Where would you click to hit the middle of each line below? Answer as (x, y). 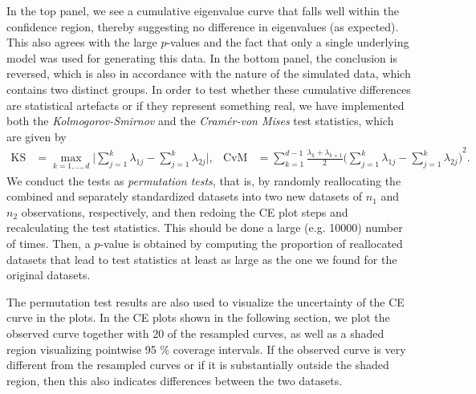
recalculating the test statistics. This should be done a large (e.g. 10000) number (205, 227)
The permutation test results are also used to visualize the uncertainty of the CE (205, 301)
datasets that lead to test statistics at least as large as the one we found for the (202, 259)
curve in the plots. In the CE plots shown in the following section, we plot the (198, 317)
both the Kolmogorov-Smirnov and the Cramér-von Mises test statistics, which (200, 121)
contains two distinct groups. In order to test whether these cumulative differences (209, 89)
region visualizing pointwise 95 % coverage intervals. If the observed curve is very (206, 349)
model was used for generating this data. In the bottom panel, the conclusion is (202, 57)
